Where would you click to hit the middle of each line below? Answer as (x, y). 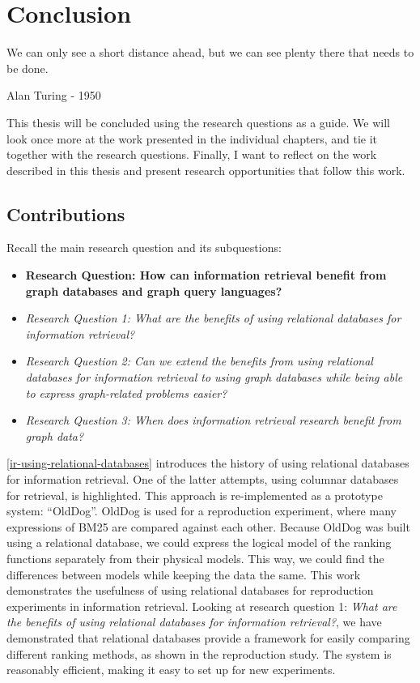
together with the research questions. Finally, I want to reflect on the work (192, 154)
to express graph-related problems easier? (126, 393)
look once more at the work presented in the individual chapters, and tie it (192, 138)
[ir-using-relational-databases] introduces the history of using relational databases (208, 463)
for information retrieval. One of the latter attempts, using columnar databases (203, 479)
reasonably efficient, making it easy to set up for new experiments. (171, 670)
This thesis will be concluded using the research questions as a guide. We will (198, 122)
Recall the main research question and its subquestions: (144, 248)
